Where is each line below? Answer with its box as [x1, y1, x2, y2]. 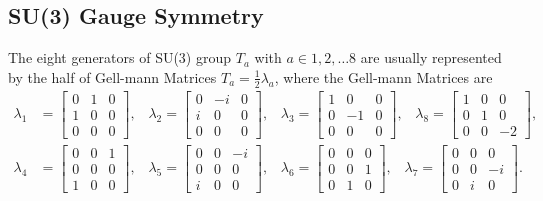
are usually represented [360, 47, 502, 68]
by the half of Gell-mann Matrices [8, 66, 217, 87]
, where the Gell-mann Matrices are [274, 66, 493, 87]
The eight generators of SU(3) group [8, 47, 232, 68]
